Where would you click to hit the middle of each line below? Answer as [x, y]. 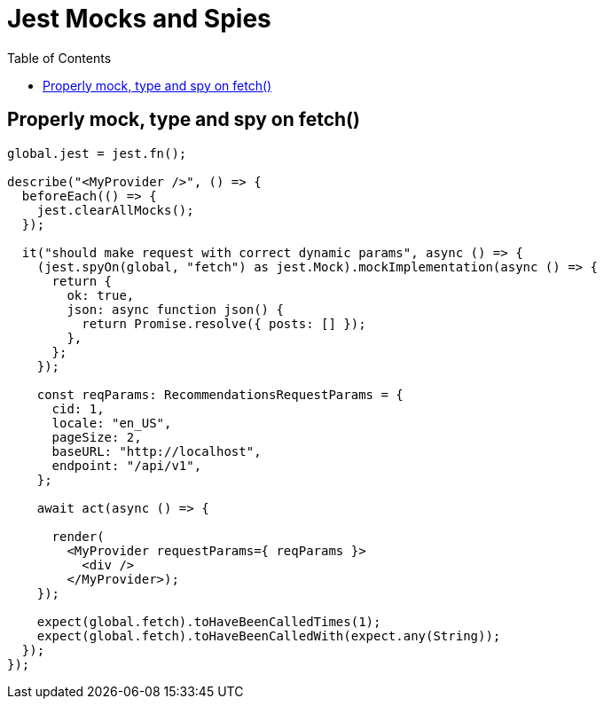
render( [78, 536]
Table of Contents [59, 58]
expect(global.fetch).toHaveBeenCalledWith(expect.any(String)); [269, 635]
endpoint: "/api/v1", [127, 465]
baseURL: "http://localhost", [157, 451]
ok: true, [101, 295]
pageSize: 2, [97, 437]
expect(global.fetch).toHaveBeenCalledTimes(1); [209, 621]
